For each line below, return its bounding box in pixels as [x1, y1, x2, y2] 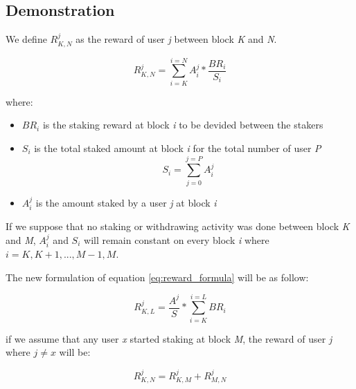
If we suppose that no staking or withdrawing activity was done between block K [6, 219, 350, 234]
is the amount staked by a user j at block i [35, 195, 217, 209]
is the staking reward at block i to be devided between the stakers [42, 117, 323, 132]
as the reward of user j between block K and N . [75, 32, 277, 46]
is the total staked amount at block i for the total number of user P [34, 140, 321, 155]
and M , [6, 232, 36, 247]
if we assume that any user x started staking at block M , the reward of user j [6, 331, 332, 345]
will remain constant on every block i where [84, 232, 269, 247]
